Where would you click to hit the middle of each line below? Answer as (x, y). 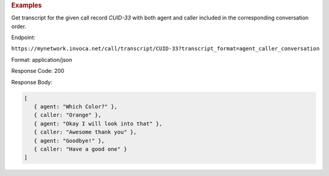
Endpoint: (23, 38)
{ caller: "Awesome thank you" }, (85, 132)
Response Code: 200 (38, 71)
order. (19, 26)
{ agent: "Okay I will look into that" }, (98, 124)
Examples (27, 5)
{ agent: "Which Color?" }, (76, 107)
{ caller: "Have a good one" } (80, 149)
